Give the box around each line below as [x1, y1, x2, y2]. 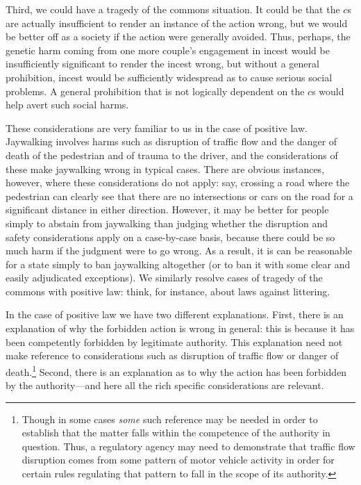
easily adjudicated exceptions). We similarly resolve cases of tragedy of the [6, 270, 323, 285]
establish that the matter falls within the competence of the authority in [22, 425, 330, 440]
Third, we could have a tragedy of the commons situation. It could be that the [6, 2, 340, 16]
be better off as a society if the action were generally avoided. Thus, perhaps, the [6, 29, 351, 44]
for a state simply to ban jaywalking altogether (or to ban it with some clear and [6, 256, 351, 271]
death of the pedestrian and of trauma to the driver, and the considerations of [6, 147, 338, 162]
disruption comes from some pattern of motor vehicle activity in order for [22, 452, 335, 467]
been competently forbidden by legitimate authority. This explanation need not [6, 334, 343, 349]
